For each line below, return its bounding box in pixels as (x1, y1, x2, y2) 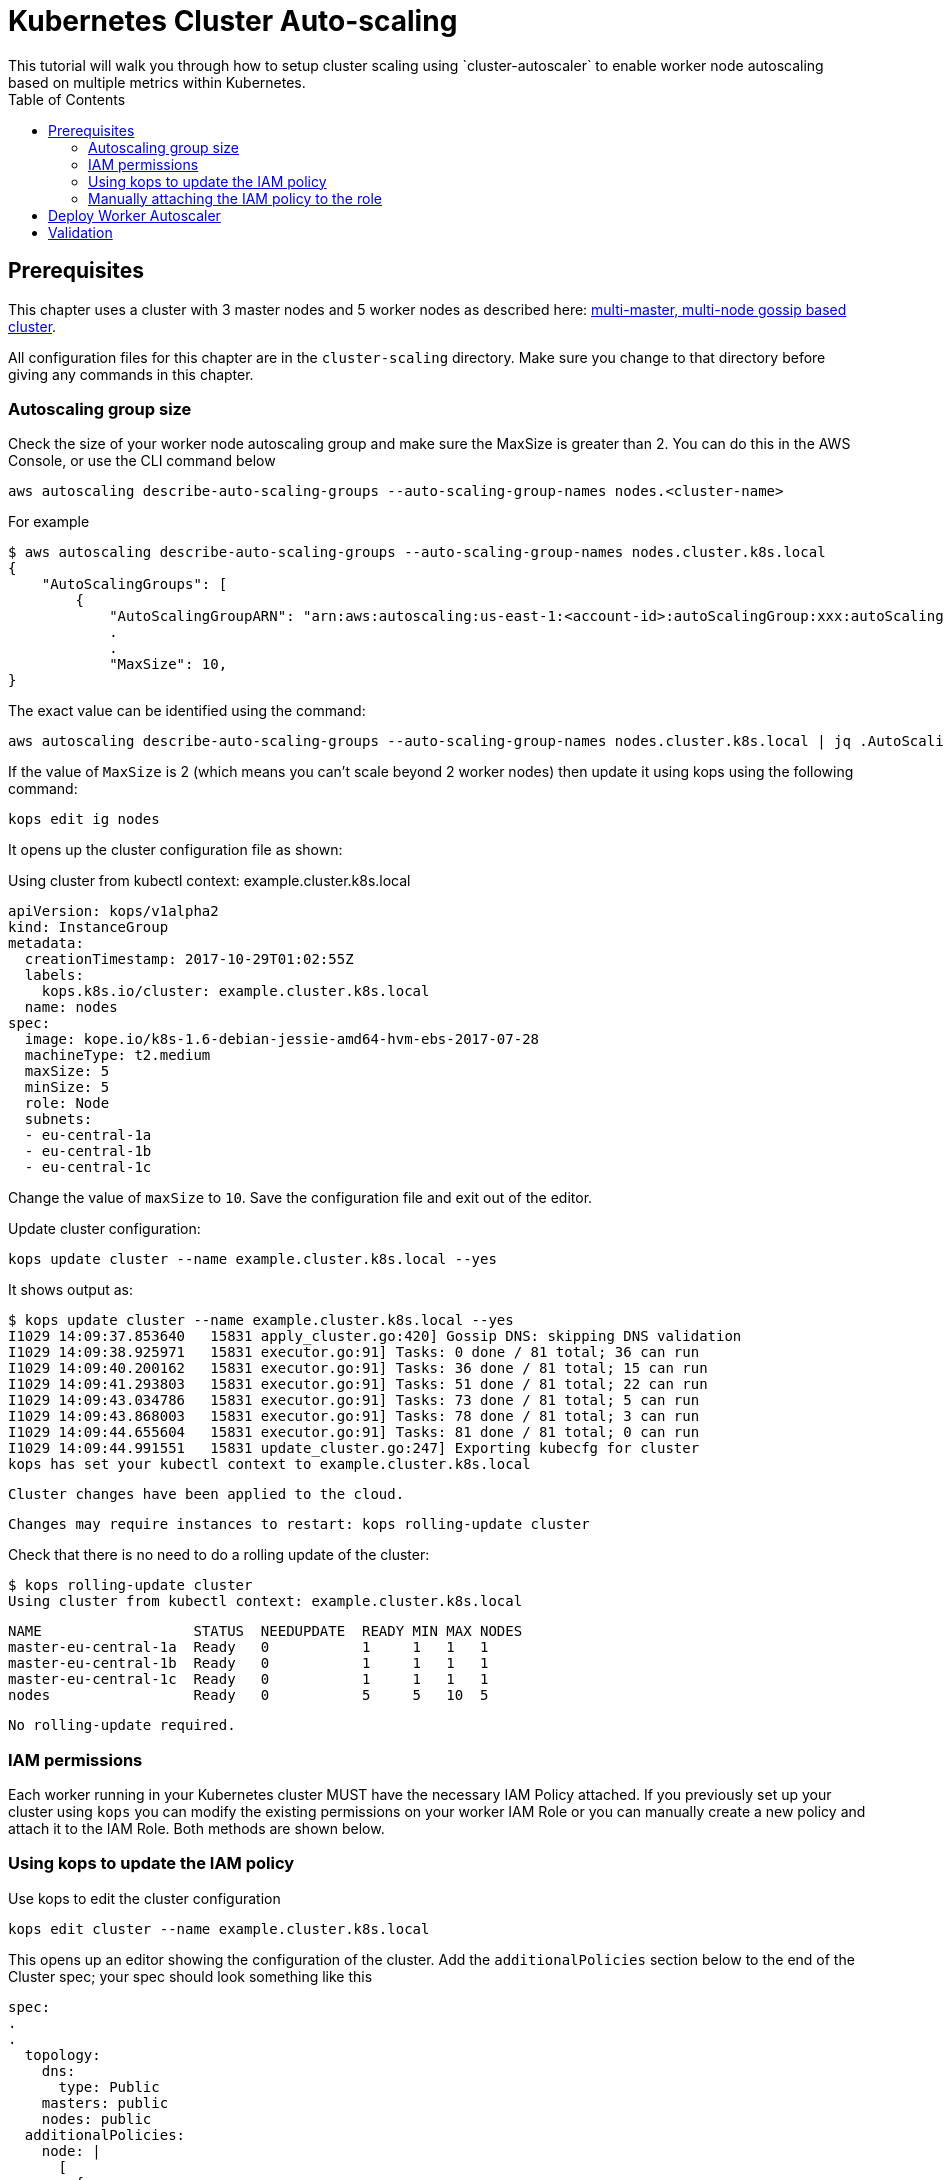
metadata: (8, 935, 84, 952)
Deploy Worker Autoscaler (48, 206, 221, 224)
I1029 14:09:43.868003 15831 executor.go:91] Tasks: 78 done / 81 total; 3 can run (8, 1408, 700, 1425)
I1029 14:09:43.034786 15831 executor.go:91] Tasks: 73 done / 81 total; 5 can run (8, 1392, 700, 1409)
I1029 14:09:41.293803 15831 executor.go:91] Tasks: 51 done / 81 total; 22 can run (8, 1376, 708, 1393)
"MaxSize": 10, (109, 656, 228, 673)
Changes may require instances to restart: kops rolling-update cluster (8, 1516, 590, 1533)
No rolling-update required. (8, 1717, 236, 1734)
